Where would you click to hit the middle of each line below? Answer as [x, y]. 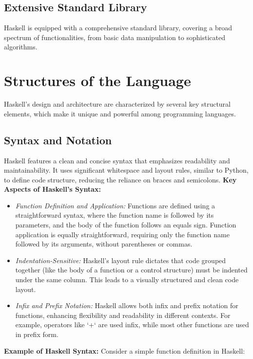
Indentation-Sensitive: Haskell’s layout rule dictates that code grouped [121, 260]
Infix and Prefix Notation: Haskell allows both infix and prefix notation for [127, 305]
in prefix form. [37, 334]
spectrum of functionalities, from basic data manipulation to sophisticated [115, 37]
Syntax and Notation [58, 140]
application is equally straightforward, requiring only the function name [122, 234]
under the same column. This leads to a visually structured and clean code [127, 280]
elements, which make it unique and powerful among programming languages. [120, 113]
